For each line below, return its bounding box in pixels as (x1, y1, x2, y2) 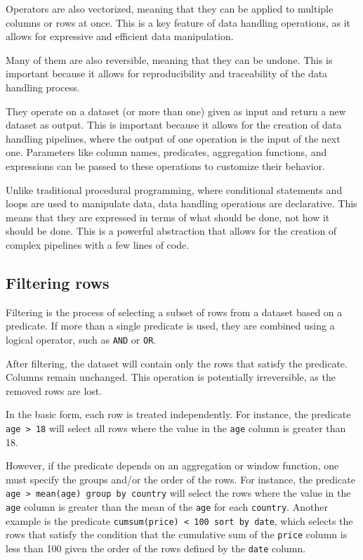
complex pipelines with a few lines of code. (6, 237, 190, 252)
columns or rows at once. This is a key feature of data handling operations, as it (6, 15, 350, 30)
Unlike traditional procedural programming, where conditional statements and (6, 182, 343, 197)
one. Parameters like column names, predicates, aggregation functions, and (6, 145, 327, 159)
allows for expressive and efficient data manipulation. (6, 29, 234, 44)
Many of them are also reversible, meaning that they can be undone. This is (6, 52, 333, 67)
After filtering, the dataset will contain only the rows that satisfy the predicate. (6, 356, 348, 370)
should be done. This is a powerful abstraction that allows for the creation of (6, 223, 337, 238)
